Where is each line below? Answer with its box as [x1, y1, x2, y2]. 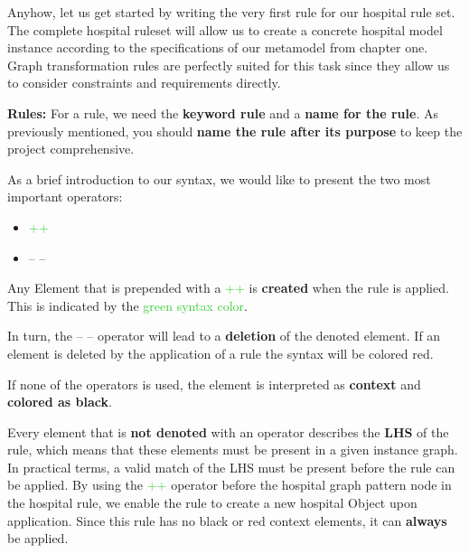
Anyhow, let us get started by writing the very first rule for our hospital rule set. [7, 3, 455, 21]
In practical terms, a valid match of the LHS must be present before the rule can [7, 457, 455, 476]
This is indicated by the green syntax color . [7, 295, 248, 314]
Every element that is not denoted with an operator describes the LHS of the [7, 422, 449, 441]
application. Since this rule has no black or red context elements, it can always [7, 511, 447, 530]
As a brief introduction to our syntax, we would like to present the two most [7, 169, 431, 188]
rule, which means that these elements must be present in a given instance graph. [7, 440, 458, 459]
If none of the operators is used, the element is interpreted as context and [7, 374, 421, 393]
